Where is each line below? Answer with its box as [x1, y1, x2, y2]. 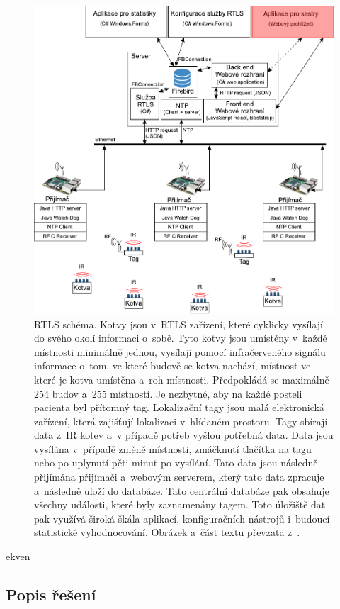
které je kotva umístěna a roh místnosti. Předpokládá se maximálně [34, 371, 329, 386]
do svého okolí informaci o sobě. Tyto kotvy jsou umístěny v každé [34, 330, 327, 345]
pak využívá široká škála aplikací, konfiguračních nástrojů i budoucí [34, 510, 330, 525]
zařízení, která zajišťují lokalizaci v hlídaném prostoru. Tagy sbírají [34, 413, 328, 428]
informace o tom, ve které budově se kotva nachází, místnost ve [34, 358, 311, 373]
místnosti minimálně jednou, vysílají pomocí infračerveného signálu [34, 344, 326, 359]
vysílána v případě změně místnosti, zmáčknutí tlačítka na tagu [34, 441, 312, 456]
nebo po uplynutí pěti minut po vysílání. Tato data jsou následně [34, 455, 318, 470]
